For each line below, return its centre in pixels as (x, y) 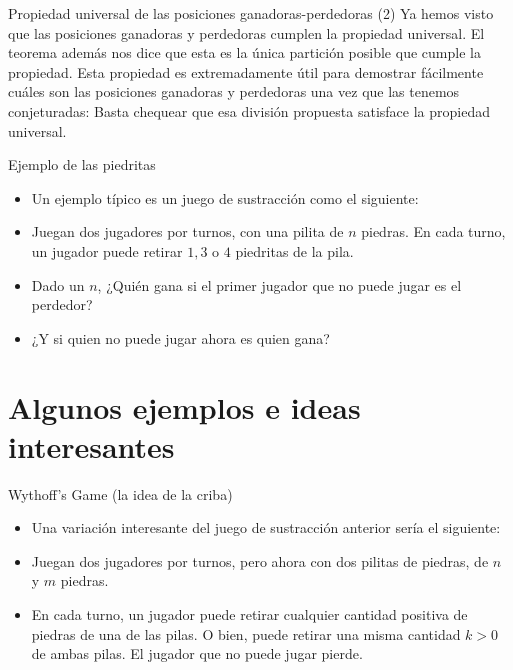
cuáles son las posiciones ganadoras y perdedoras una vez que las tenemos (234, 91)
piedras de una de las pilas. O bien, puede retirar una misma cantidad (246, 633)
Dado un (58, 284)
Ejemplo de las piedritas (82, 164)
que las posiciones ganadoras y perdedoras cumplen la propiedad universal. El (246, 32)
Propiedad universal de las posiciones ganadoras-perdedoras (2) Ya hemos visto (251, 13)
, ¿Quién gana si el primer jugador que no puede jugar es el (279, 284)
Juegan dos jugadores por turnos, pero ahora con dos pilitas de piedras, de (260, 560)
